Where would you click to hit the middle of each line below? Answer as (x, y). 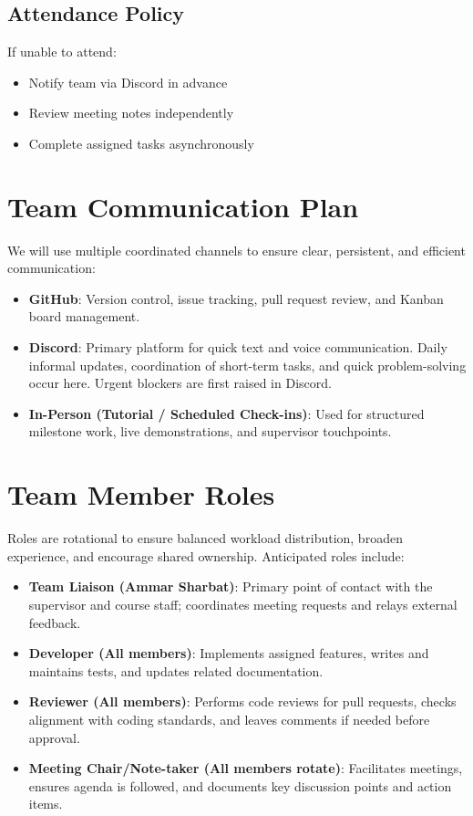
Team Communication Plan (183, 206)
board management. (84, 316)
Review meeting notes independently (131, 113)
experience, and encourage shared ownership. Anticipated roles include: (206, 555)
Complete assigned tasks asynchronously (141, 143)
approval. (54, 737)
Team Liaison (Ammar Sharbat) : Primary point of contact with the (231, 586)
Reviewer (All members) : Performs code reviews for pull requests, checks (242, 701)
